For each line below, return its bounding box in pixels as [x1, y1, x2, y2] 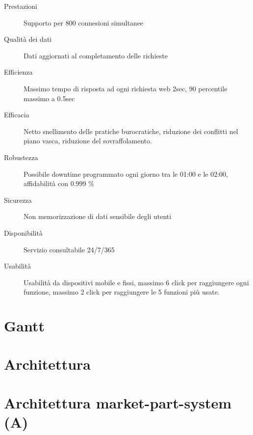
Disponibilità [4, 227, 43, 238]
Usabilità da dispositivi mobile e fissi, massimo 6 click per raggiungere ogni [24, 277, 249, 287]
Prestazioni [4, 1, 37, 11]
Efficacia [4, 109, 29, 120]
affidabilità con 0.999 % [24, 178, 94, 189]
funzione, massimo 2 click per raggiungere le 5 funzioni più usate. [24, 287, 220, 297]
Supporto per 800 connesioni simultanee [24, 17, 144, 27]
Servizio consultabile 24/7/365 [24, 244, 115, 254]
